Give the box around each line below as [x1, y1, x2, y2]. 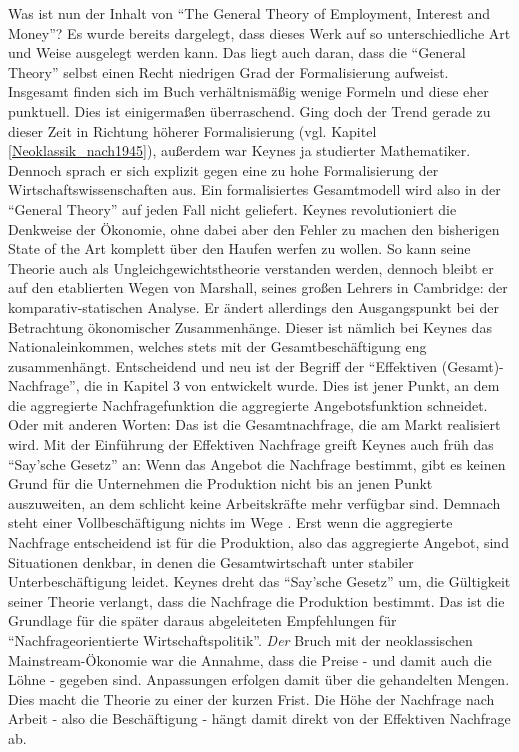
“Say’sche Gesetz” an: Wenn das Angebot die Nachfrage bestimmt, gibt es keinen [8, 453, 506, 474]
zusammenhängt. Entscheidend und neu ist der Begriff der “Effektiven [8, 355, 438, 376]
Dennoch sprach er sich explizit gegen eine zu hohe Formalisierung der [8, 159, 439, 180]
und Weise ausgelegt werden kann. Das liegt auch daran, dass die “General [8, 42, 466, 63]
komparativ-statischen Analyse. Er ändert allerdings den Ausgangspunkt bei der [8, 296, 499, 317]
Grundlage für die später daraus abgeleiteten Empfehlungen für [8, 610, 397, 631]
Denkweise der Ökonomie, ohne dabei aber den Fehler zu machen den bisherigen [8, 218, 500, 239]
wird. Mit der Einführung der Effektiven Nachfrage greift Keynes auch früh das [8, 434, 494, 455]
